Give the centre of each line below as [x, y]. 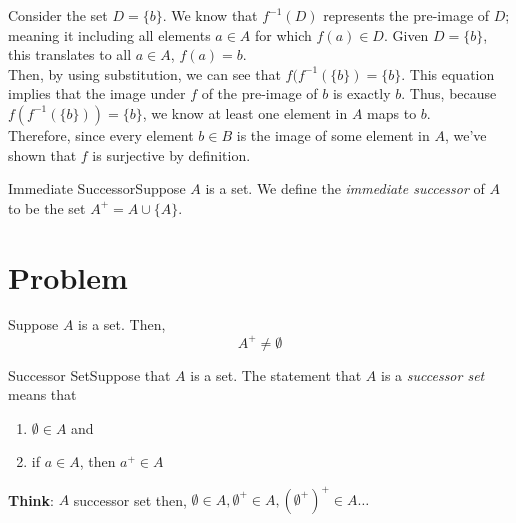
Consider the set [58, 15]
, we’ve [465, 134]
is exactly [361, 93]
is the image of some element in [333, 134]
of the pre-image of [259, 93]
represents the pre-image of [406, 15]
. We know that [210, 15]
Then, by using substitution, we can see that [144, 73]
